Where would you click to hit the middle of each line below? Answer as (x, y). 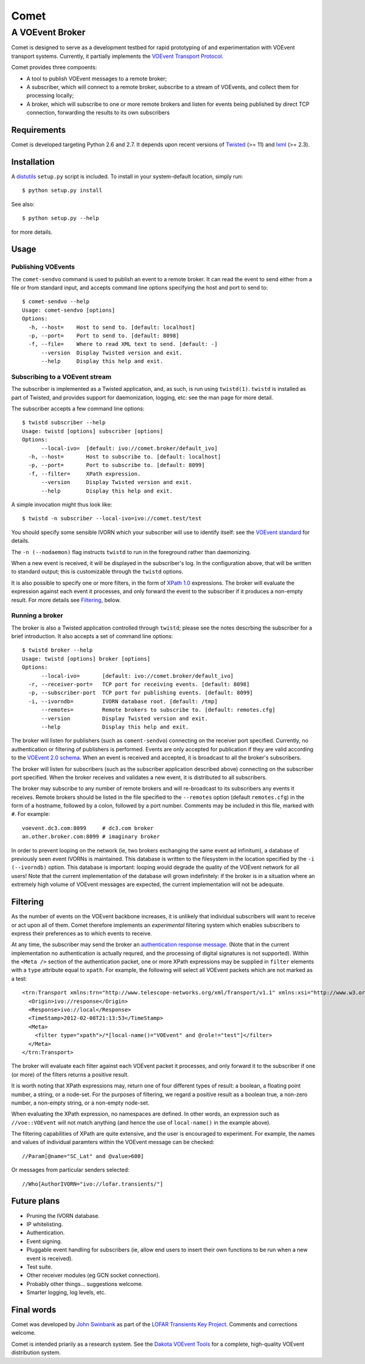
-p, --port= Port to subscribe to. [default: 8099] (116, 465)
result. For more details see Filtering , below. (66, 600)
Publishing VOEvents (43, 267)
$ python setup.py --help (61, 218)
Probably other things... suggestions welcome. (85, 1284)
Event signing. (44, 1241)
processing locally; (50, 96)
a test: (19, 979)
